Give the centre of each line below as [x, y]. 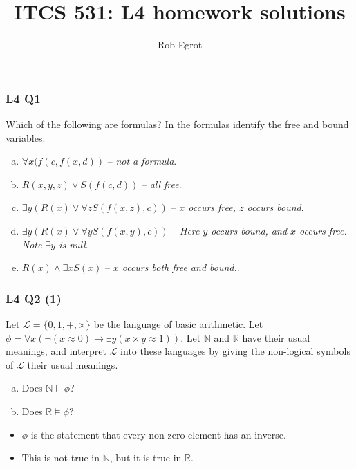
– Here [186, 230]
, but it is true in [146, 458]
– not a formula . [142, 161]
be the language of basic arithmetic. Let [178, 323]
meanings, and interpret [56, 351]
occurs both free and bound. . [181, 267]
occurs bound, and [249, 230]
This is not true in [60, 458]
